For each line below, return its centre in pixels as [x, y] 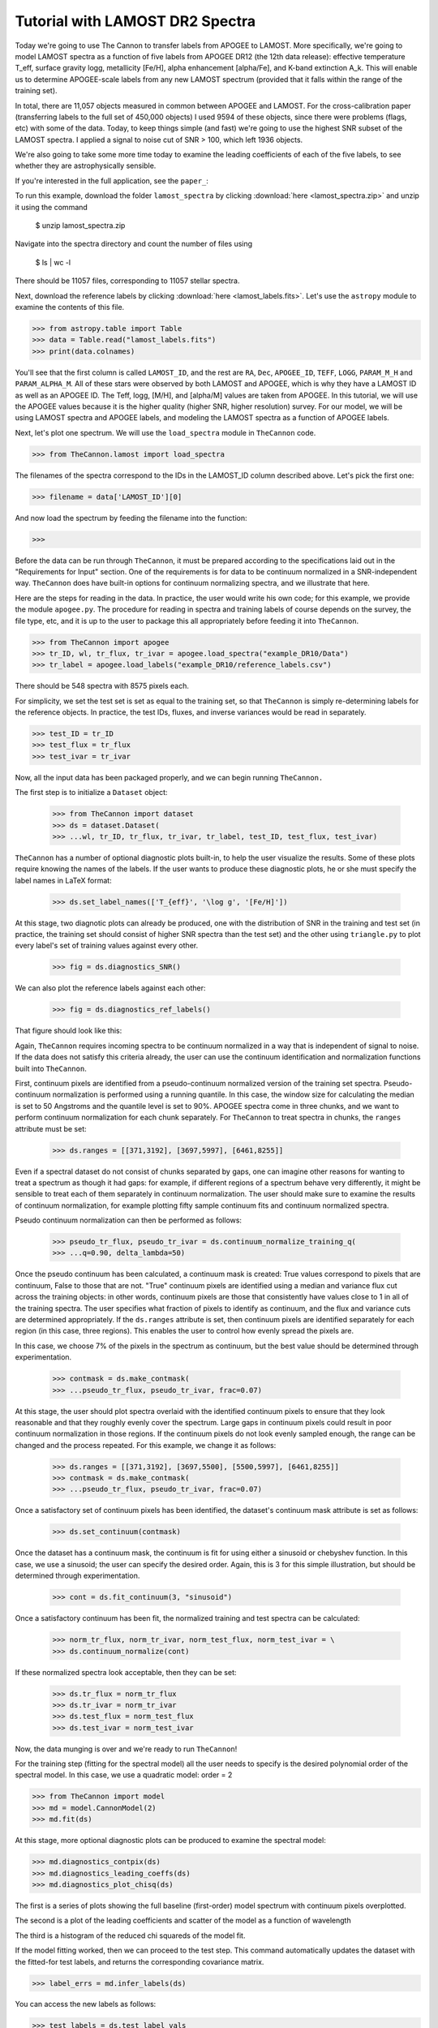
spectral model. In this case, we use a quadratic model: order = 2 [124, 1775]
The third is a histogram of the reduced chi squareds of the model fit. [130, 1936]
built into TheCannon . [51, 1068]
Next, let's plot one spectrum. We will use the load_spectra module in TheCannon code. [165, 432]
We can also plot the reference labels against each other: [110, 988]
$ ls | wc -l [53, 262]
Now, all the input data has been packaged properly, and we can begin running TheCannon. [169, 777]
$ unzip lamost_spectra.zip [80, 226]
